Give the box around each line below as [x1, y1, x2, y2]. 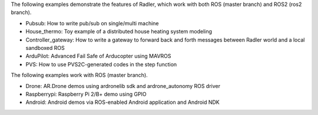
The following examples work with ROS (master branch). [11, 72, 148, 79]
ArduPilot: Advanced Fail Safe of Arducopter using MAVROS [25, 53, 171, 60]
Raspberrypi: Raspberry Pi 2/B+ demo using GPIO [25, 90, 147, 97]
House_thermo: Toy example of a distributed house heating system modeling [25, 28, 212, 35]
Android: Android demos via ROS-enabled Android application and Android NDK [25, 99, 220, 106]
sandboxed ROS [25, 44, 65, 51]
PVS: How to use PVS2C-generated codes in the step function [25, 60, 177, 67]
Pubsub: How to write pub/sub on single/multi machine [25, 19, 159, 26]
